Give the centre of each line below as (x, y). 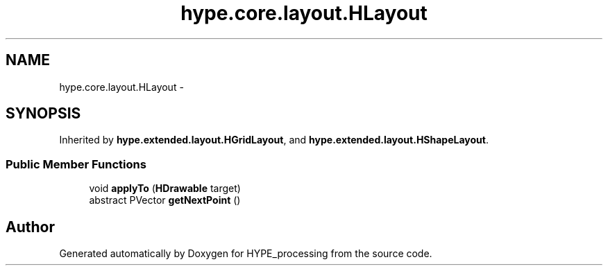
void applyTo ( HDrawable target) (165, 189)
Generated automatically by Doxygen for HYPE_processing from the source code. (246, 254)
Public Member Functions (76, 164)
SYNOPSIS (43, 114)
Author (30, 227)
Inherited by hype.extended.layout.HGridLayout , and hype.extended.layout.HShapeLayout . (274, 140)
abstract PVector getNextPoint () (165, 200)
